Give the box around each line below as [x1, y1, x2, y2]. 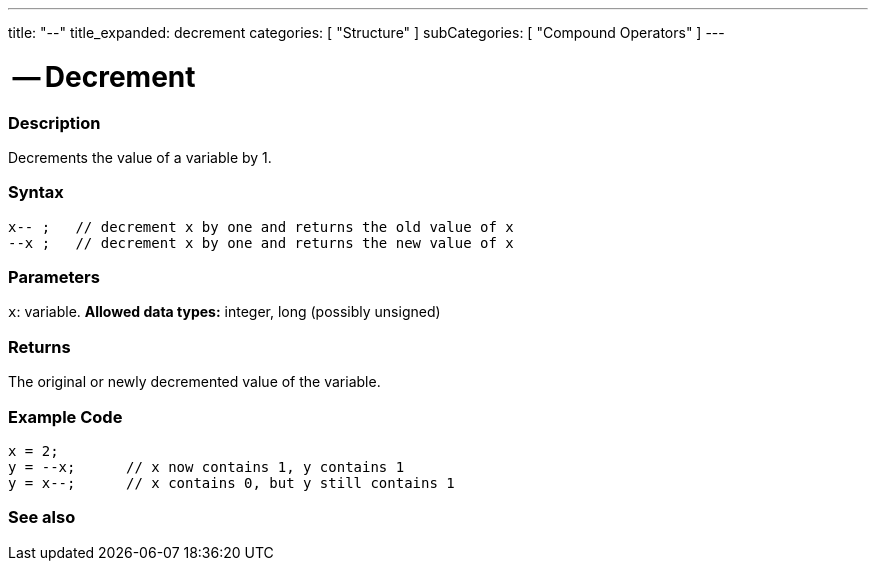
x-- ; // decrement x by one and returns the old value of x [8, 218, 514, 235]
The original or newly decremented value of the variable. [8, 373, 381, 391]
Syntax [8, 182, 64, 203]
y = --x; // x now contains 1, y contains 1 [8, 458, 405, 475]
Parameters [8, 267, 100, 287]
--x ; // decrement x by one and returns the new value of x [8, 234, 514, 251]
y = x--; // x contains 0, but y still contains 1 [8, 474, 455, 491]
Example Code [8, 406, 123, 427]
